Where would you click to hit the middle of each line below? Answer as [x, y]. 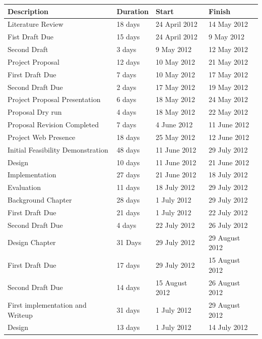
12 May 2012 [228, 49]
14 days [128, 287]
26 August [224, 282]
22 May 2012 [228, 112]
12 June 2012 [229, 137]
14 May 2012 [228, 24]
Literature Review [36, 24]
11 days [128, 187]
